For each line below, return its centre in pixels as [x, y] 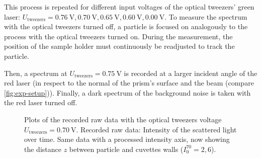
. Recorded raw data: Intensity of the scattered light [156, 129]
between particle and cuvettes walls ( [126, 149]
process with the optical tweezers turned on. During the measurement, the [118, 36]
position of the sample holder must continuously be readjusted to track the [119, 46]
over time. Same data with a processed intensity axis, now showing [127, 139]
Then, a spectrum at [36, 73]
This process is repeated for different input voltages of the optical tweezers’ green [129, 7]
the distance [43, 149]
